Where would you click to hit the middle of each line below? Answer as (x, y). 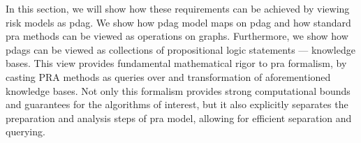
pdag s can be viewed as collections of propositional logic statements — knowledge (180, 49)
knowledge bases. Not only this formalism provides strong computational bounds (178, 90)
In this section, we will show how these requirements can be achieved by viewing (178, 8)
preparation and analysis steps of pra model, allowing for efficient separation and (179, 118)
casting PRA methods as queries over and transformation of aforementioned (168, 76)
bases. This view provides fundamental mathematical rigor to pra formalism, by (176, 63)
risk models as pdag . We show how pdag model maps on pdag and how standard (178, 22)
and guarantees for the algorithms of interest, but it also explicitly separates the (177, 104)
